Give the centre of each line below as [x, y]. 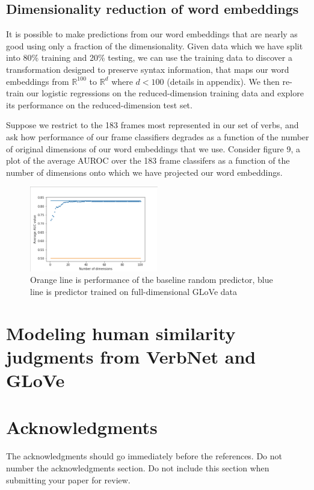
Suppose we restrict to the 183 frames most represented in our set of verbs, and [152, 125]
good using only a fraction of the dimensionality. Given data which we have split [155, 45]
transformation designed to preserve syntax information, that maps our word [148, 69]
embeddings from [38, 81]
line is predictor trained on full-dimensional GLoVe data [134, 291]
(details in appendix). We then [223, 81]
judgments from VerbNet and [131, 356]
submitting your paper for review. [68, 479]
